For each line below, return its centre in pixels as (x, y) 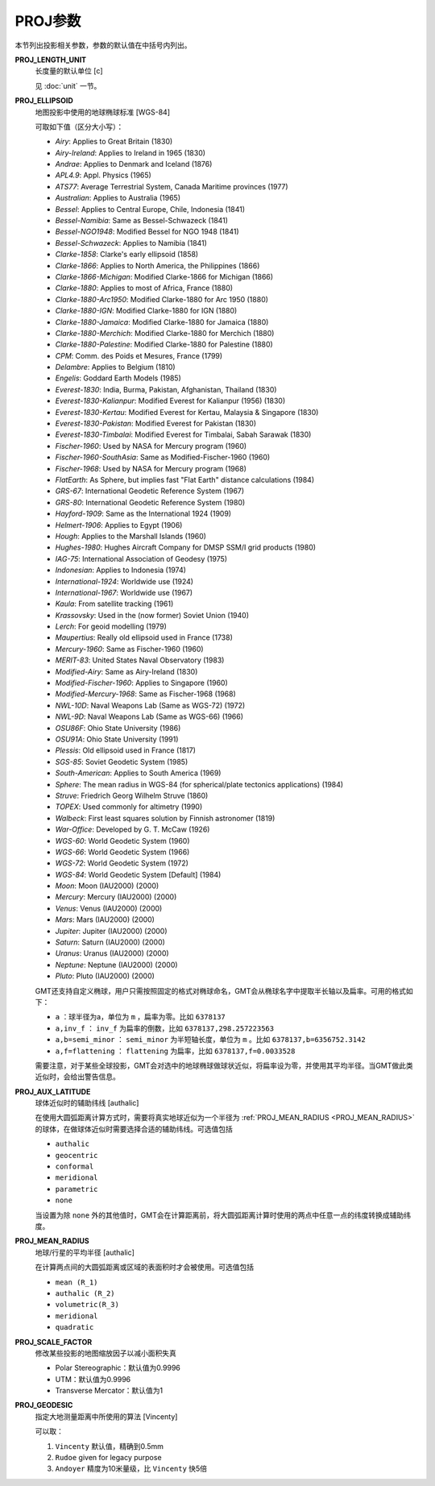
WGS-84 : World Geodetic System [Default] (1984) (138, 874)
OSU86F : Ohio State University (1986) (118, 728)
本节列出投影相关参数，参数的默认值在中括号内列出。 (103, 45)
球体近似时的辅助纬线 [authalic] (87, 1103)
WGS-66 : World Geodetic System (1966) (122, 852)
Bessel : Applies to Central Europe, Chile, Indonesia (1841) (150, 209)
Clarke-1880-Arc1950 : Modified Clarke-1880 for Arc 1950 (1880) (162, 299)
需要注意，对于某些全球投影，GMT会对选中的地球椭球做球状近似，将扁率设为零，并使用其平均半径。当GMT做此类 (224, 1065)
